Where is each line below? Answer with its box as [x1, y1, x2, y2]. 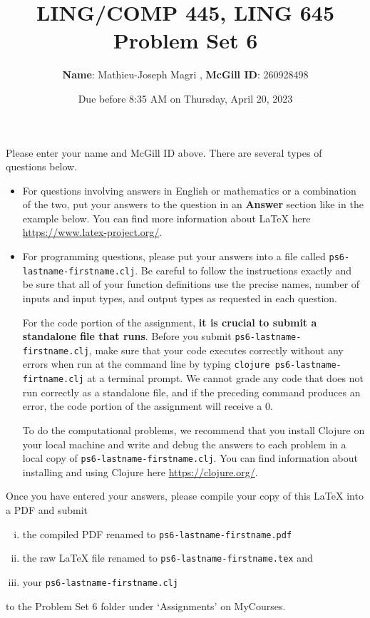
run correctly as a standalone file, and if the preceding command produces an [22, 384, 361, 399]
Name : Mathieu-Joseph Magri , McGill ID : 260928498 [62, 67, 309, 82]
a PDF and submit [6, 503, 88, 517]
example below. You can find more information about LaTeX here [22, 210, 311, 225]
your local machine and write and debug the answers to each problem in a [22, 436, 346, 451]
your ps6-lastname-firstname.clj [22, 574, 178, 589]
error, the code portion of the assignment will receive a [22, 398, 262, 413]
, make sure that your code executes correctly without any [88, 342, 344, 357]
